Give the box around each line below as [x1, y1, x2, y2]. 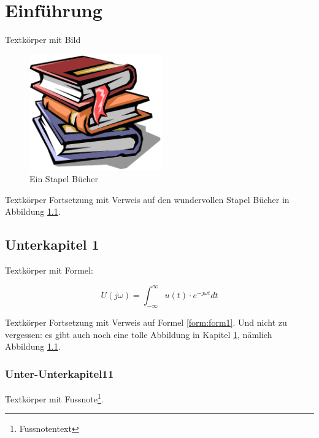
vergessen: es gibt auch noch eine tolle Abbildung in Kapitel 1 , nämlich [5, 328, 272, 340]
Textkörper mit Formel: [5, 264, 93, 277]
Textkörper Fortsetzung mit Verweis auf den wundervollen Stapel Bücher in [5, 193, 290, 206]
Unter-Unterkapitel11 [5, 366, 114, 381]
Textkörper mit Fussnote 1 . [5, 391, 104, 405]
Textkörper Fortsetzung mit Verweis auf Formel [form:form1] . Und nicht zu [5, 316, 287, 329]
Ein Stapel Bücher [29, 172, 99, 185]
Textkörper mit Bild [5, 33, 81, 46]
